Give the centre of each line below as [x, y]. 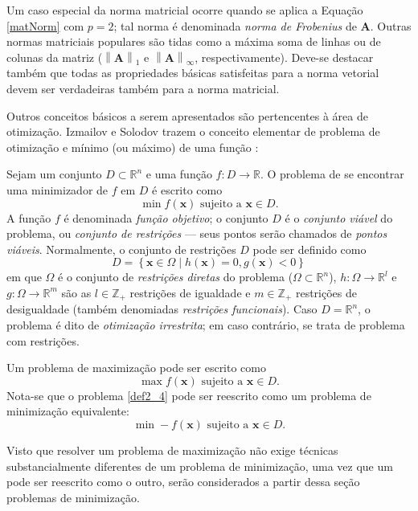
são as [76, 292]
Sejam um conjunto [54, 174]
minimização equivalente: [68, 411]
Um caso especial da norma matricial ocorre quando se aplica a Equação [185, 10]
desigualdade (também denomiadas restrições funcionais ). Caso [162, 309]
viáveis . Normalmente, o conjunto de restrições [121, 249]
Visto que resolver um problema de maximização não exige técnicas [172, 450]
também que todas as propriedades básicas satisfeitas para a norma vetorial [193, 73]
